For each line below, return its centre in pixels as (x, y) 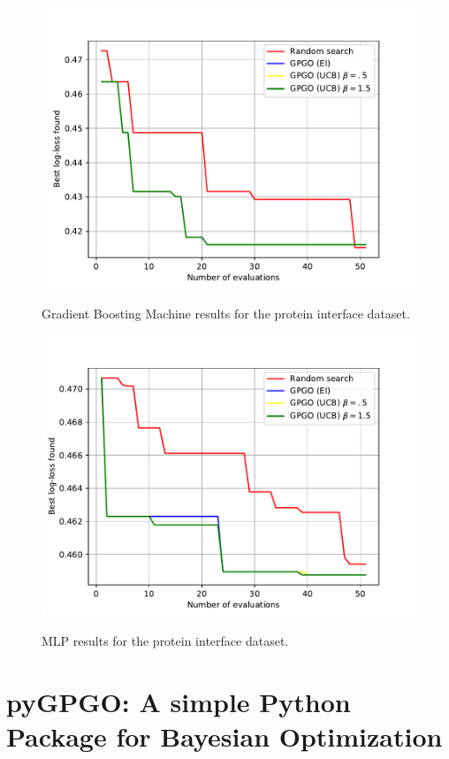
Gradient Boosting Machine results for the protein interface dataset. (226, 313)
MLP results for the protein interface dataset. (165, 640)
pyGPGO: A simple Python (179, 701)
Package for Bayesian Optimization (224, 736)
